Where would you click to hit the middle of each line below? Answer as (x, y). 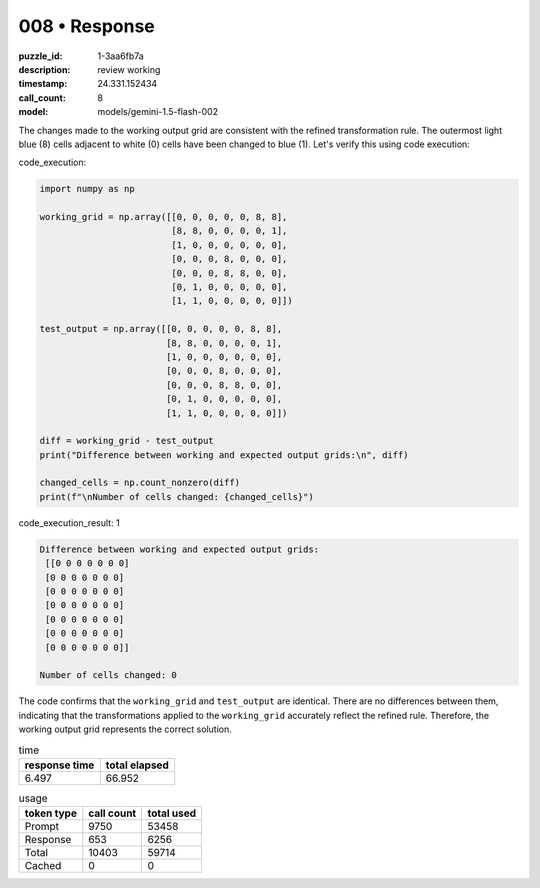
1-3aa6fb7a (120, 56)
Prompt (42, 827)
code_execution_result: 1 (69, 522)
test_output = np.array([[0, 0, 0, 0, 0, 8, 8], (161, 329)
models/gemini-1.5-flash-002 (158, 112)
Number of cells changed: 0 (108, 675)
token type (50, 813)
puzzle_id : (40, 56)
